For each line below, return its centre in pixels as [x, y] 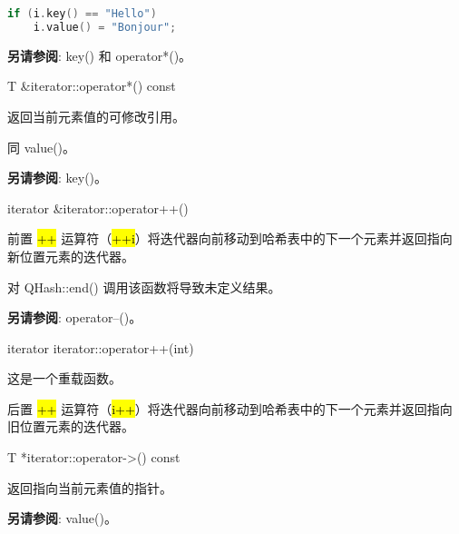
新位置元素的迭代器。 [71, 256]
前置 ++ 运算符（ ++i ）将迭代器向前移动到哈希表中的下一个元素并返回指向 [230, 238]
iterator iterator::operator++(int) [101, 347]
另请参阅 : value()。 [62, 518]
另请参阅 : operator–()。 [75, 317]
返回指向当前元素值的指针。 [90, 487]
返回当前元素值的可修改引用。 [96, 116]
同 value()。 [42, 147]
